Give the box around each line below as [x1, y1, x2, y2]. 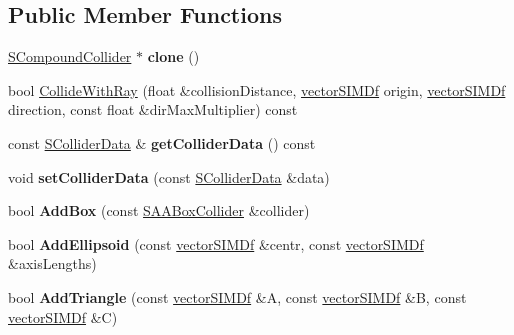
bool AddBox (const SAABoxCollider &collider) [8, 200, 310, 221]
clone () [147, 46, 200, 67]
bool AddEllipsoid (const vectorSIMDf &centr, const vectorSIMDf [8, 233, 424, 254]
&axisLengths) [8, 253, 97, 274]
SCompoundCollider [8, 46, 132, 67]
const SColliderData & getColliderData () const [8, 132, 316, 153]
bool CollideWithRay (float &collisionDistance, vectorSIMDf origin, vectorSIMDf [8, 79, 506, 100]
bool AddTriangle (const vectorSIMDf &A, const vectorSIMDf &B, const [8, 286, 467, 307]
